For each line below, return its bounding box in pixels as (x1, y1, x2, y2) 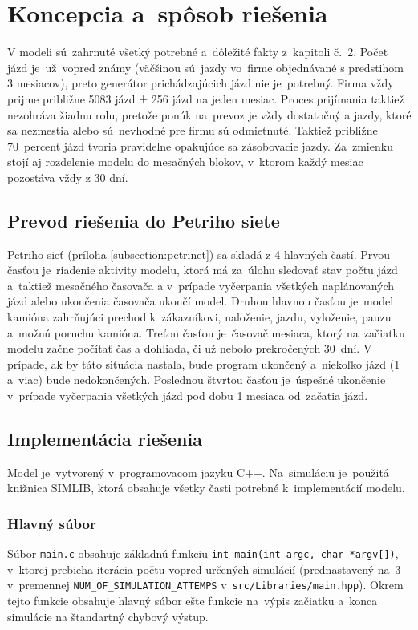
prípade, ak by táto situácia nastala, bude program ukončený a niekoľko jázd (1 (7, 355, 400, 372)
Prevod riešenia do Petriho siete (7, 208, 280, 232)
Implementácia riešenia (7, 426, 202, 450)
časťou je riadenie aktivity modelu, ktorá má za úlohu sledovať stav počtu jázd (7, 261, 398, 278)
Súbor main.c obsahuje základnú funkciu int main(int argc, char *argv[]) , (7, 545, 399, 562)
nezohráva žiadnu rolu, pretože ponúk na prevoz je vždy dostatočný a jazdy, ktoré (7, 106, 412, 123)
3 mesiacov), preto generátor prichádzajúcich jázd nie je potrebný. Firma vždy (7, 75, 394, 91)
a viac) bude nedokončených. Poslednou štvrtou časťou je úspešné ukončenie (7, 371, 386, 388)
